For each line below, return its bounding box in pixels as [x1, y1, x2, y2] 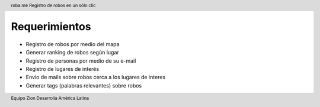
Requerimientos [11, 20, 91, 34]
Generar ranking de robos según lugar [25, 49, 120, 56]
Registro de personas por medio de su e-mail [25, 57, 136, 64]
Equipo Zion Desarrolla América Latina [11, 95, 89, 102]
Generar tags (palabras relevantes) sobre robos [25, 82, 142, 89]
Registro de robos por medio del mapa [25, 40, 120, 47]
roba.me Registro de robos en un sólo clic [11, 2, 96, 8]
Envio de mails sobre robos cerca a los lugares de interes [25, 74, 166, 81]
